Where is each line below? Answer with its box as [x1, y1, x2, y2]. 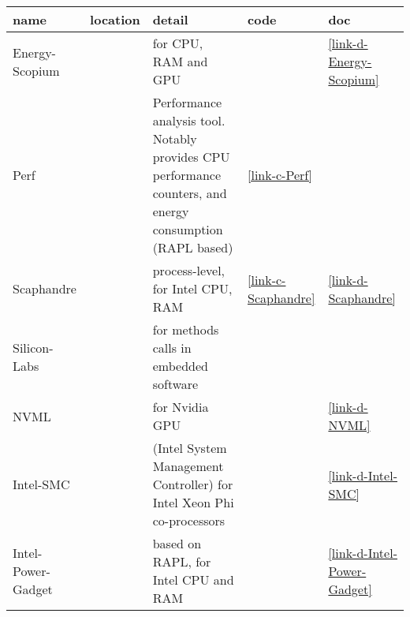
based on [152, 534, 202, 552]
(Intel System [152, 439, 227, 457]
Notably [152, 129, 197, 148]
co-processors [152, 511, 225, 529]
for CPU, [152, 34, 203, 52]
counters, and [152, 184, 227, 202]
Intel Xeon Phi [152, 493, 234, 511]
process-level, [152, 261, 225, 279]
